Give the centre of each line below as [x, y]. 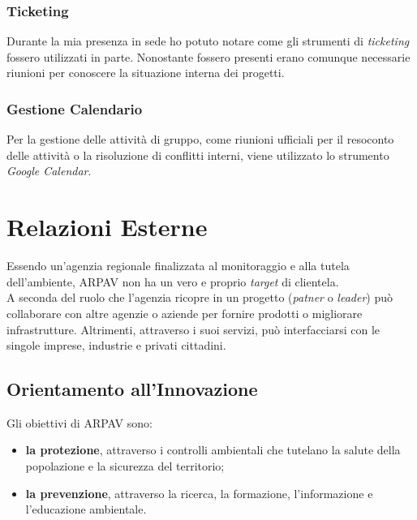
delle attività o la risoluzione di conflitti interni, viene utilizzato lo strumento [198, 155]
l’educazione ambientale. [86, 509]
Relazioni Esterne [107, 227]
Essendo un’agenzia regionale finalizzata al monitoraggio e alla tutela [178, 266]
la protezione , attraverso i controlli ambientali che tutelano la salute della [213, 450]
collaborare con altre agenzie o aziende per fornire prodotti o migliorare [185, 313]
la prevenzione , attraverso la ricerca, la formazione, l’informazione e [199, 493]
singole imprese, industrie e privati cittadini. [116, 345]
